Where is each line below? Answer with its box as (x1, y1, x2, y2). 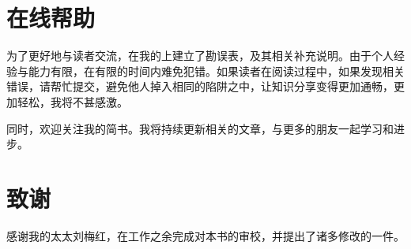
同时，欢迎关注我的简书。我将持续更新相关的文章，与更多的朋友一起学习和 (6, 120, 394, 136)
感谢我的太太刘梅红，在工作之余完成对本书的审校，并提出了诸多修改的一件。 (6, 227, 405, 243)
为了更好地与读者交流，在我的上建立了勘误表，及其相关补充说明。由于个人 (6, 47, 394, 64)
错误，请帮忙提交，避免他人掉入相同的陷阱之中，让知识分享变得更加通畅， (6, 78, 394, 95)
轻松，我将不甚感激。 (17, 93, 128, 110)
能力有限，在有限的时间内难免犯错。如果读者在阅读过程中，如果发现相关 (28, 62, 405, 79)
